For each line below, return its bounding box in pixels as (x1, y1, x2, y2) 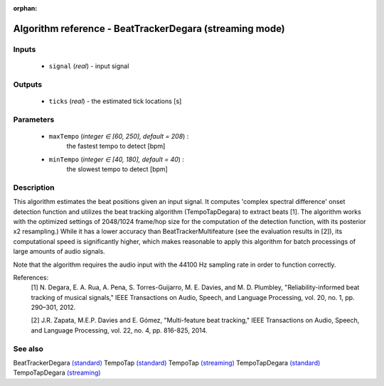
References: (13, 273, 49, 282)
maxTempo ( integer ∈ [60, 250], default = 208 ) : (48, 132, 189, 140)
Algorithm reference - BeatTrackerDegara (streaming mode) (13, 22, 286, 35)
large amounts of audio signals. (13, 247, 106, 256)
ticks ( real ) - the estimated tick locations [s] (48, 97, 182, 105)
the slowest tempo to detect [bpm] (66, 165, 169, 173)
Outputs (13, 79, 43, 89)
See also (13, 343, 44, 353)
